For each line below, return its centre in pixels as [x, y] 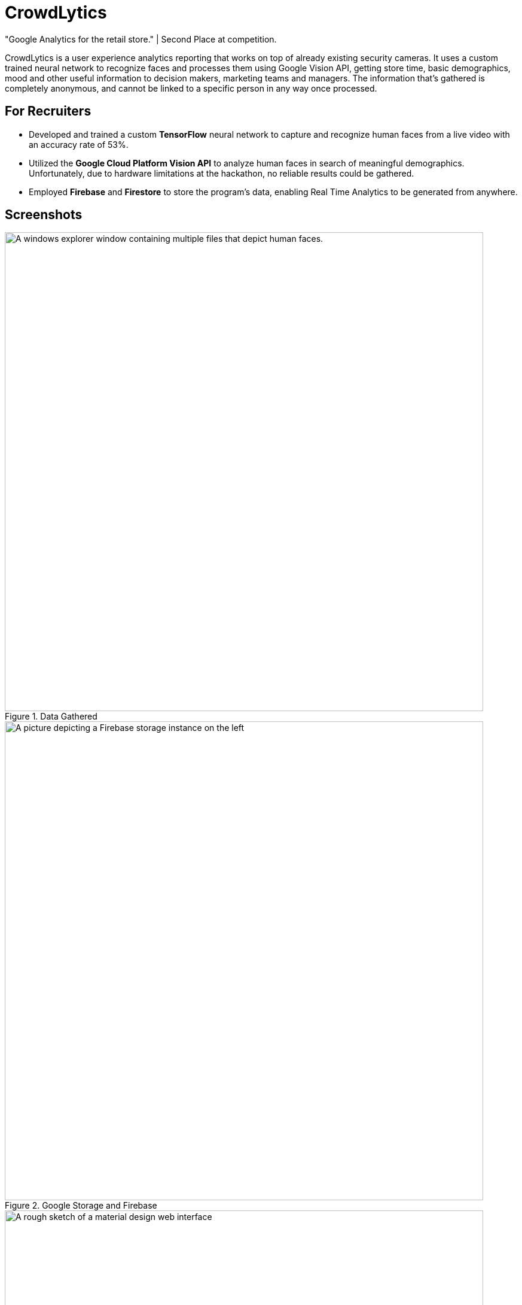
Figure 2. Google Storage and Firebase [81, 1206]
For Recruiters [48, 111]
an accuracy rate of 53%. [79, 144]
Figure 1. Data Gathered [51, 717]
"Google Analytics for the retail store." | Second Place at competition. [141, 39]
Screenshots [44, 215]
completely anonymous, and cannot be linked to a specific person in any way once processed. [191, 88]
